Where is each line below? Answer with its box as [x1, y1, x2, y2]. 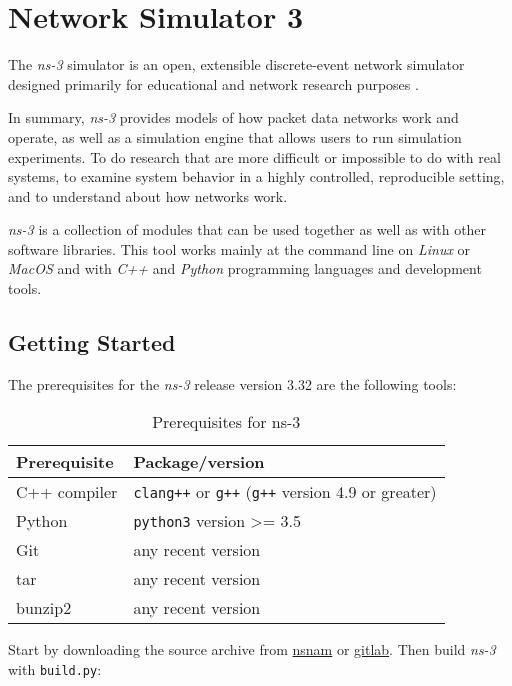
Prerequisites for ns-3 [152, 410, 301, 434]
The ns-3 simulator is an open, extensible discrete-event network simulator [8, 54, 465, 75]
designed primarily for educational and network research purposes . [8, 73, 419, 94]
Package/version [133, 450, 265, 474]
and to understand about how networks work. [8, 185, 288, 206]
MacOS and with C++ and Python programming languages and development [8, 258, 482, 279]
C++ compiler [16, 480, 118, 504]
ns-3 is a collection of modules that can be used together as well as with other [8, 219, 487, 240]
